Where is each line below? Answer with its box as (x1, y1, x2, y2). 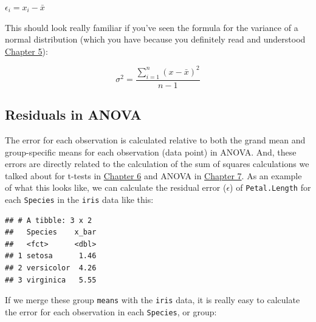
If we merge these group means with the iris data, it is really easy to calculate (5, 293, 300, 306)
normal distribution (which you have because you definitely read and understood (5, 33, 306, 46)
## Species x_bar (5, 228, 97, 237)
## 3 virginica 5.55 (5, 275, 97, 284)
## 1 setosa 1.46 (5, 252, 97, 261)
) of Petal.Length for (230, 181, 311, 194)
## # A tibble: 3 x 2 (5, 216, 92, 225)
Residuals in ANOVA (5, 105, 142, 124)
